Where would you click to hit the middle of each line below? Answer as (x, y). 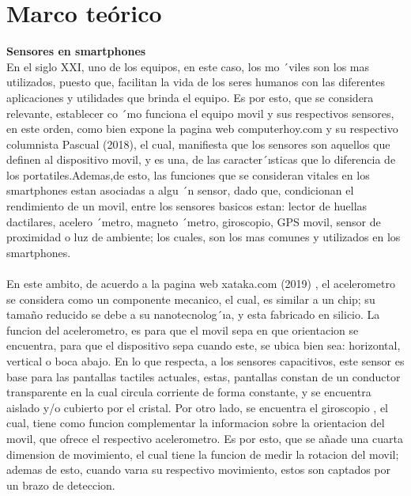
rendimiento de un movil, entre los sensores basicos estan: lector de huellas (187, 206)
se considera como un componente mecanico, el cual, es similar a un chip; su (191, 299)
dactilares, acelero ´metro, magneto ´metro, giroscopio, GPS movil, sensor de (194, 221)
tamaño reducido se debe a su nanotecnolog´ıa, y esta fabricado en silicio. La (193, 314)
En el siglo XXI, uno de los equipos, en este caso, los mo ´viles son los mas (188, 66)
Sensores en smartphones (76, 51)
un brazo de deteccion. (61, 485)
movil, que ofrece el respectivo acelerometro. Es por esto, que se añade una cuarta (205, 438)
